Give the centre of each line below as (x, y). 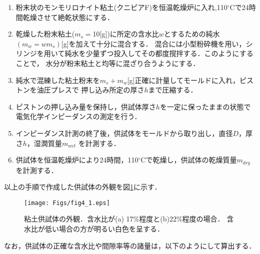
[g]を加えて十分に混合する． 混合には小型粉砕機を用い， (153, 43)
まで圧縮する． (173, 90)
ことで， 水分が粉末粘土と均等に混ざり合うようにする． (108, 63)
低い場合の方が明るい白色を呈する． (104, 229)
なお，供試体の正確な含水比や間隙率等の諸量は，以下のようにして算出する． (130, 245)
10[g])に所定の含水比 (126, 34)
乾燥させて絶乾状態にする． (68, 17)
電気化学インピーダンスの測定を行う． (78, 116)
